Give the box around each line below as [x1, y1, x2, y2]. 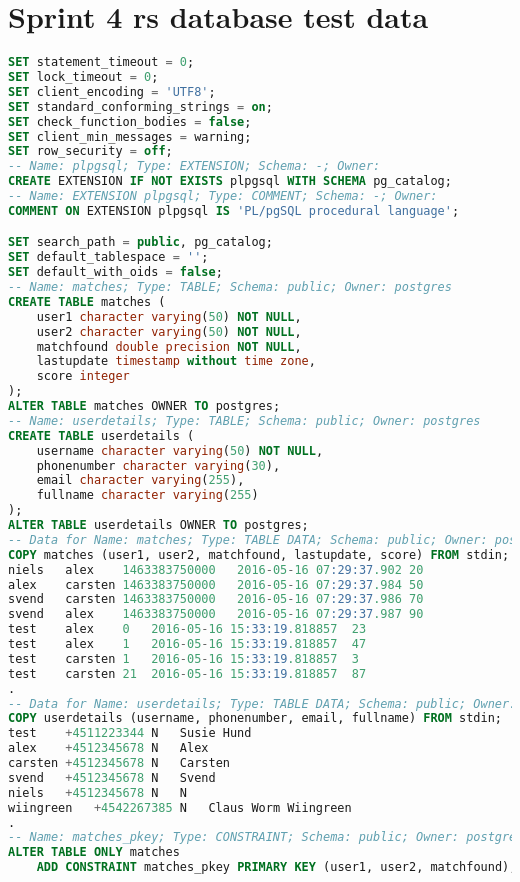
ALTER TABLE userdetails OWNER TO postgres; [8, 518, 309, 533]
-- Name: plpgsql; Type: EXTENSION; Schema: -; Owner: [8, 159, 381, 174]
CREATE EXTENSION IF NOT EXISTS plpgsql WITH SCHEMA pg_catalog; [8, 174, 452, 189]
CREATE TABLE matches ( [8, 294, 166, 309]
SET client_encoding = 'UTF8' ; [8, 84, 216, 99]
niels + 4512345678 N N [8, 785, 187, 800]
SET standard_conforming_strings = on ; [8, 99, 273, 114]
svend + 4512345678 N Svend [8, 770, 216, 785]
